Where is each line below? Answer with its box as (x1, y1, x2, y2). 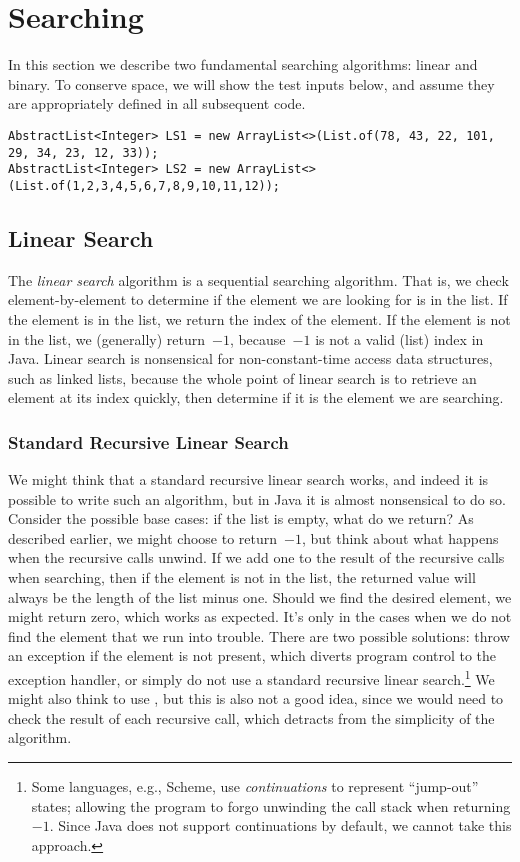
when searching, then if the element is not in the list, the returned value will (8, 567, 476, 588)
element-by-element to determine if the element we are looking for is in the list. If (8, 289, 508, 310)
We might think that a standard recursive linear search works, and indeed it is (8, 469, 489, 490)
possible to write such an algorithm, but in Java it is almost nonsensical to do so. (8, 488, 506, 509)
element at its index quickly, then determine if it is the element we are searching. (8, 387, 504, 408)
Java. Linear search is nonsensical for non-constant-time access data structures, (8, 348, 493, 369)
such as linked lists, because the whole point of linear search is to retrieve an (8, 367, 477, 388)
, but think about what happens (301, 527, 499, 548)
